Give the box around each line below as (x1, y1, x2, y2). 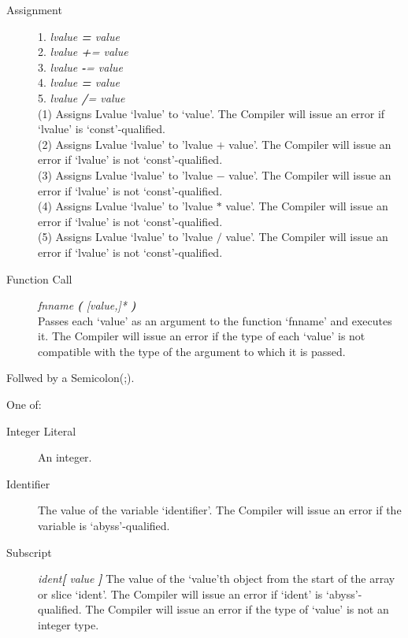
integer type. (38, 617, 99, 632)
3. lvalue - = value (38, 58, 123, 75)
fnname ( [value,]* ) (38, 297, 136, 313)
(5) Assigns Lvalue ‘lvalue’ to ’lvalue (38, 228, 213, 245)
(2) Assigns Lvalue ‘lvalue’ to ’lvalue (38, 135, 213, 152)
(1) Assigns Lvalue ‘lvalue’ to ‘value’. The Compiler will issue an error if (38, 105, 385, 121)
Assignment (6, 2, 62, 17)
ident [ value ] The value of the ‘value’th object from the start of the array (38, 570, 395, 587)
